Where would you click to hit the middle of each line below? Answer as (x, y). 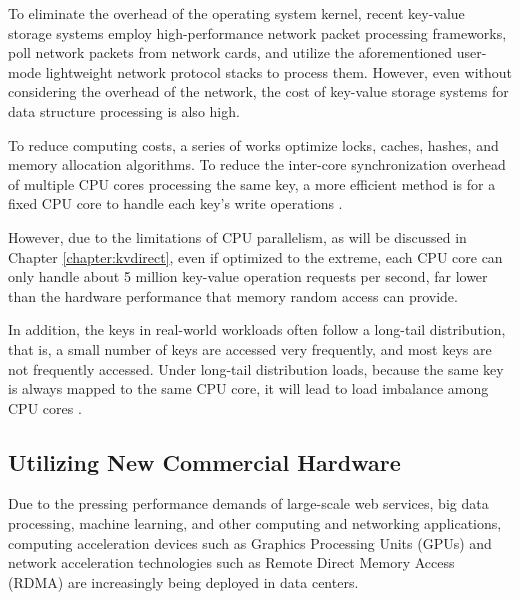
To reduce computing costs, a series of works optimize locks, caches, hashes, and (253, 144)
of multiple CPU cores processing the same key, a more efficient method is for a (252, 183)
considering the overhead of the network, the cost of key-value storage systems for (258, 91)
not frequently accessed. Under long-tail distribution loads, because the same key (256, 368)
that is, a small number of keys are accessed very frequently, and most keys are (250, 348)
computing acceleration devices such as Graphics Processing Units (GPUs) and (250, 542)
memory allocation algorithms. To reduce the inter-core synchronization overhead (257, 164)
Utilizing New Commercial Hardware (204, 461)
